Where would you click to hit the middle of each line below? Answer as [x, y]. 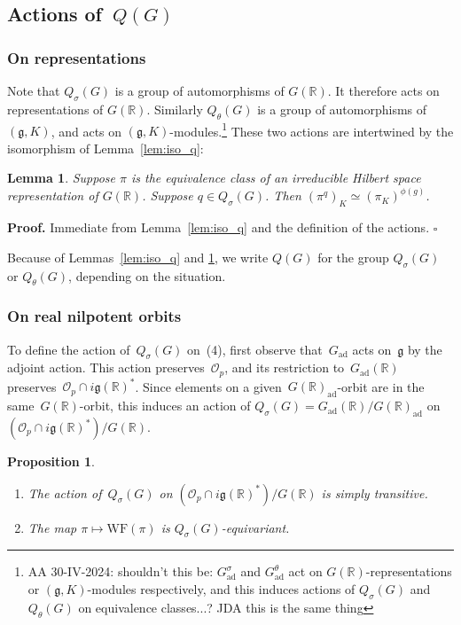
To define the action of [69, 349]
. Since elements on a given [208, 386]
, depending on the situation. [147, 275]
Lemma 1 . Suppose [62, 178]
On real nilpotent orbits [94, 316]
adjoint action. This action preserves [106, 367]
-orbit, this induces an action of [165, 406]
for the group [353, 257]
